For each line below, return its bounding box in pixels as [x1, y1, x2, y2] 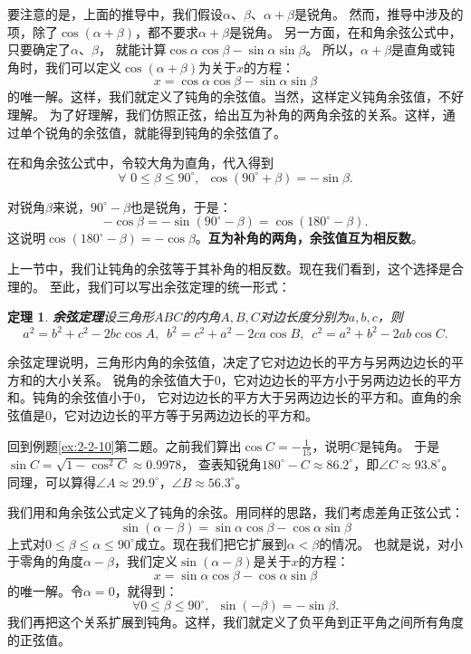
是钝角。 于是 [359, 436, 440, 455]
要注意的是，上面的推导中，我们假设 [7, 5, 223, 23]
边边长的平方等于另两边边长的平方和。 [89, 406, 318, 424]
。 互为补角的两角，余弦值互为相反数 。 [195, 228, 424, 247]
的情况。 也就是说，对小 [319, 534, 463, 553]
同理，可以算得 [7, 472, 96, 491]
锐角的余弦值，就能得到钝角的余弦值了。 [44, 122, 286, 141]
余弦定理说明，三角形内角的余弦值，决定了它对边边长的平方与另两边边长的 [7, 352, 451, 371]
